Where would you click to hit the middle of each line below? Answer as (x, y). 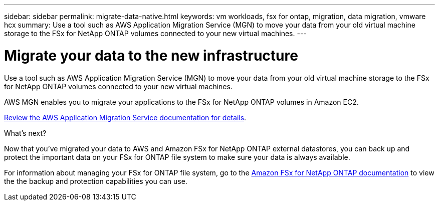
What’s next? (25, 133)
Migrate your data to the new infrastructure (151, 55)
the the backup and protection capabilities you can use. (96, 181)
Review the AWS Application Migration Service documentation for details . (125, 117)
